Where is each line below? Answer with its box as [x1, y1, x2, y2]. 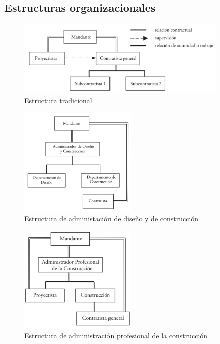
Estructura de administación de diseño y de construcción [24, 213, 199, 224]
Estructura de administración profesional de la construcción [24, 330, 208, 341]
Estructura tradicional [24, 95, 92, 106]
